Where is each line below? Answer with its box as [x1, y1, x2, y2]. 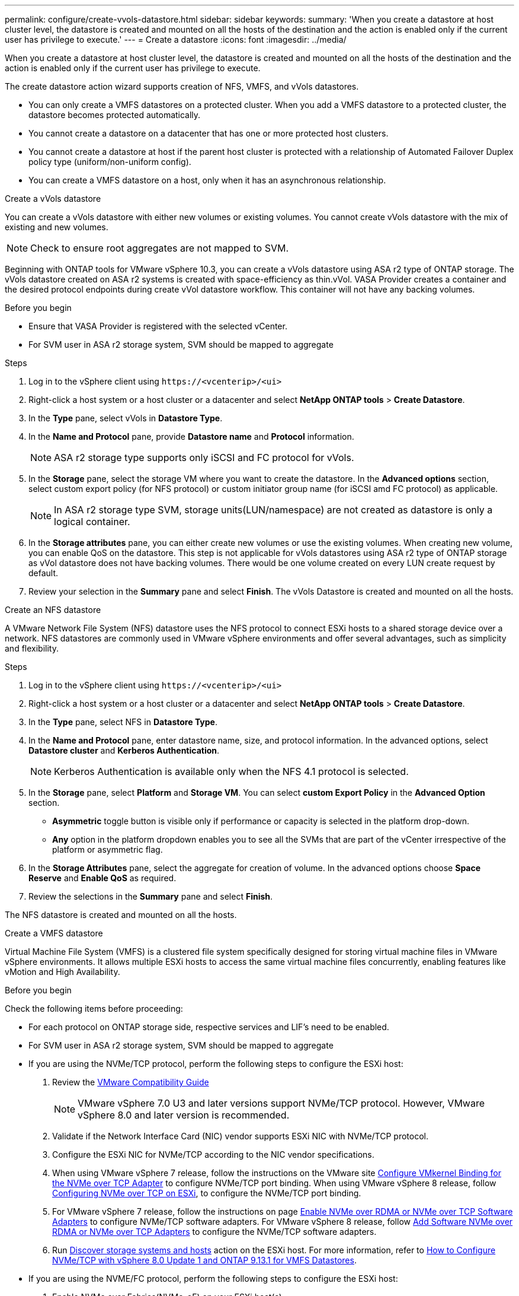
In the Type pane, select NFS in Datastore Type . [28, 717, 217, 727]
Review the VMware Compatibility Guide [52, 1077, 209, 1087]
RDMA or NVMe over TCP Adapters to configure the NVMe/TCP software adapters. [52, 1227, 377, 1237]
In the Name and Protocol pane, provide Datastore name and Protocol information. [28, 431, 354, 441]
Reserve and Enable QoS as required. [28, 873, 177, 883]
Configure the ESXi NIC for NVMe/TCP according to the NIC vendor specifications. [52, 1149, 374, 1160]
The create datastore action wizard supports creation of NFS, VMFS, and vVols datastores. [5, 81, 359, 91]
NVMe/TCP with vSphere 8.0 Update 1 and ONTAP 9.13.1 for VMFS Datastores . [52, 1255, 357, 1265]
